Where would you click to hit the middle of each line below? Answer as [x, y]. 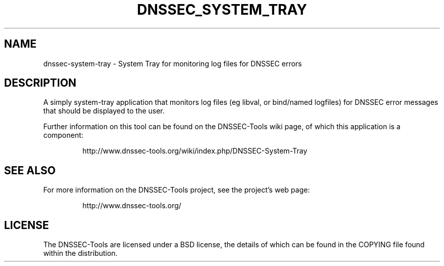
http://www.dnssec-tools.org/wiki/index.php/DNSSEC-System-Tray [195, 151]
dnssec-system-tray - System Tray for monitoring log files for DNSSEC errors [173, 63]
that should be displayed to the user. [104, 111]
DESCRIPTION [40, 83]
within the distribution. [80, 253]
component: [63, 135]
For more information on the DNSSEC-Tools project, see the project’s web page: [177, 190]
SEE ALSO [30, 170]
